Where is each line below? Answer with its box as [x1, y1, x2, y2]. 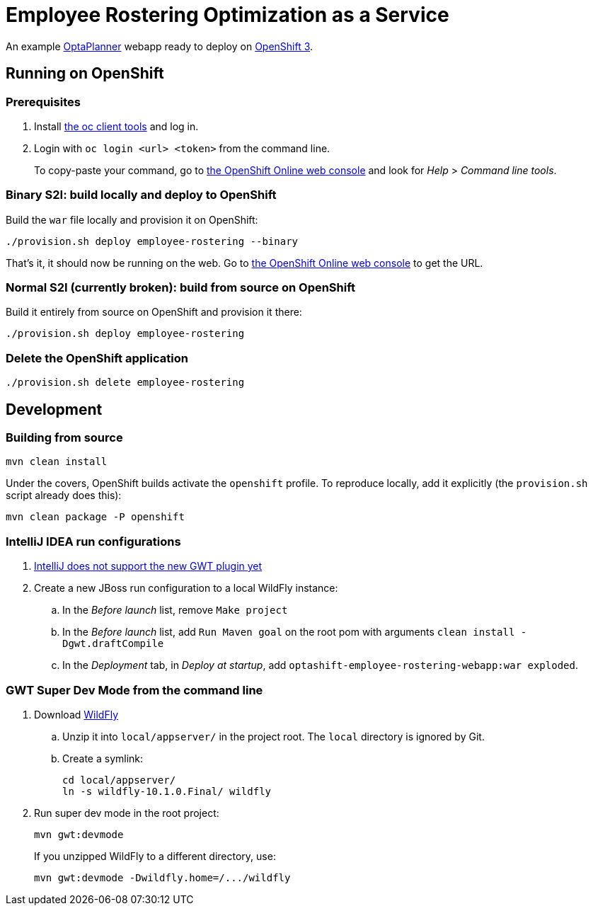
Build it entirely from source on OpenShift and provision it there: [6, 306, 302, 319]
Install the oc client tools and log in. [34, 120, 199, 132]
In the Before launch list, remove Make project [62, 604, 288, 617]
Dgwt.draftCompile [62, 638, 164, 650]
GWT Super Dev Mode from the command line [6, 682, 263, 697]
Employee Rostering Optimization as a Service [6, 3, 449, 27]
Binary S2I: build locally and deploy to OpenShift [6, 188, 277, 202]
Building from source [6, 430, 123, 445]
